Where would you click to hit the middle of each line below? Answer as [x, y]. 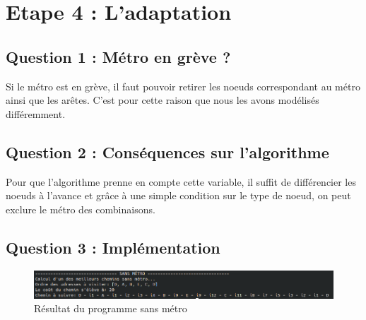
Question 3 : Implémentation [113, 247]
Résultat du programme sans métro [111, 308]
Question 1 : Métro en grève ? [118, 56]
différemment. [36, 113]
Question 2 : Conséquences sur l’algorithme [167, 152]
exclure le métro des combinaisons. [81, 209]
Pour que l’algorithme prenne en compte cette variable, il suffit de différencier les [181, 181]
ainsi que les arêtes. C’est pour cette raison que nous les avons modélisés [163, 100]
